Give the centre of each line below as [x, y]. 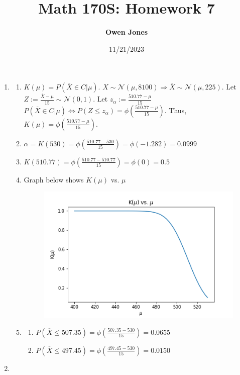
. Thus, [175, 110]
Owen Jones [126, 32]
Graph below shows [54, 179]
